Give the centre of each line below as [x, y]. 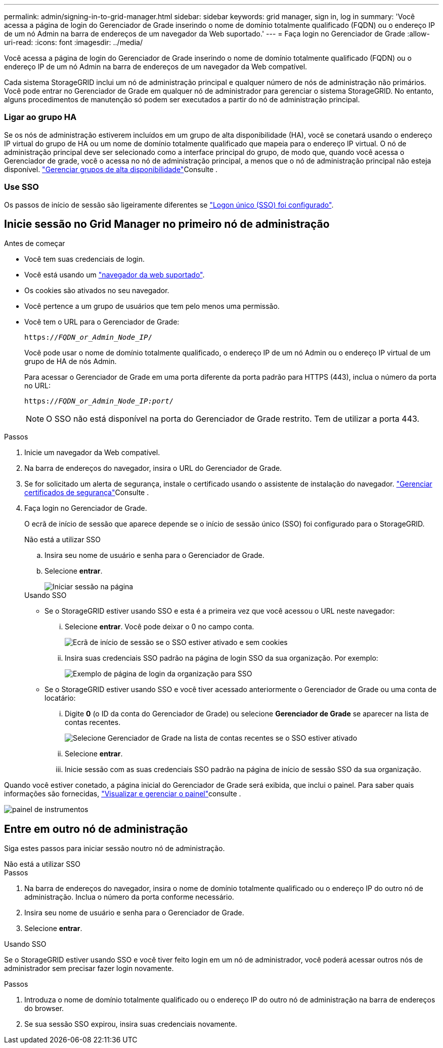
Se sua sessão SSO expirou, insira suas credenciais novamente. [131, 1024]
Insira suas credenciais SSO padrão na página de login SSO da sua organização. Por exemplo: [221, 658]
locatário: [60, 698]
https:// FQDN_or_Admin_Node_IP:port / [99, 401]
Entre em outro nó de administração [96, 829]
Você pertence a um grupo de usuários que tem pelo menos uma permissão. [152, 306]
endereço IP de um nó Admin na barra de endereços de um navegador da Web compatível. [156, 67]
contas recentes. [93, 722]
